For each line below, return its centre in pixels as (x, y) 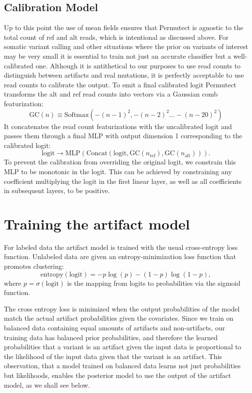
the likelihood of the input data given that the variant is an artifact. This (113, 356)
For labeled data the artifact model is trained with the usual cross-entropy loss (121, 247)
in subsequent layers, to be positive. (57, 190)
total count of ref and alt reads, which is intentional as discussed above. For (116, 37)
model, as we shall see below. (47, 385)
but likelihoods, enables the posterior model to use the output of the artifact (118, 375)
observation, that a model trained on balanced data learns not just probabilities (122, 366)
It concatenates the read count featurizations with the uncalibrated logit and (118, 126)
